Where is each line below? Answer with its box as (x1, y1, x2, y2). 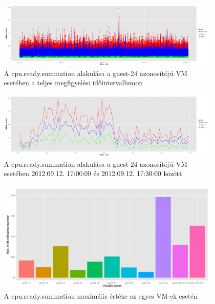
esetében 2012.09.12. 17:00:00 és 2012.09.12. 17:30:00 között (4, 168, 182, 178)
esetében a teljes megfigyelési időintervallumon (4, 77, 143, 88)
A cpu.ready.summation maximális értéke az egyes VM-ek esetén (4, 291, 197, 301)
